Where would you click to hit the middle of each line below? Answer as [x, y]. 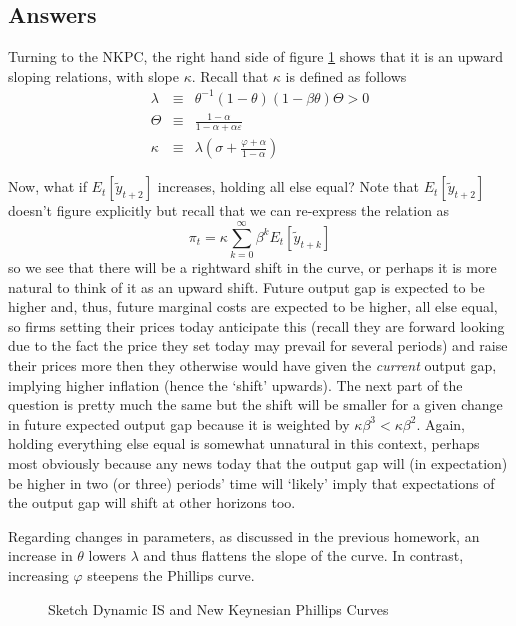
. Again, [440, 423]
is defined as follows [346, 75]
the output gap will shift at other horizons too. [152, 502]
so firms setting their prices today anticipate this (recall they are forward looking [256, 325]
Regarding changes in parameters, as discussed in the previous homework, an [244, 535]
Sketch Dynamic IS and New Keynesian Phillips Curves [218, 608]
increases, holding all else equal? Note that [288, 186]
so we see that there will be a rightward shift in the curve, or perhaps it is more [252, 267]
